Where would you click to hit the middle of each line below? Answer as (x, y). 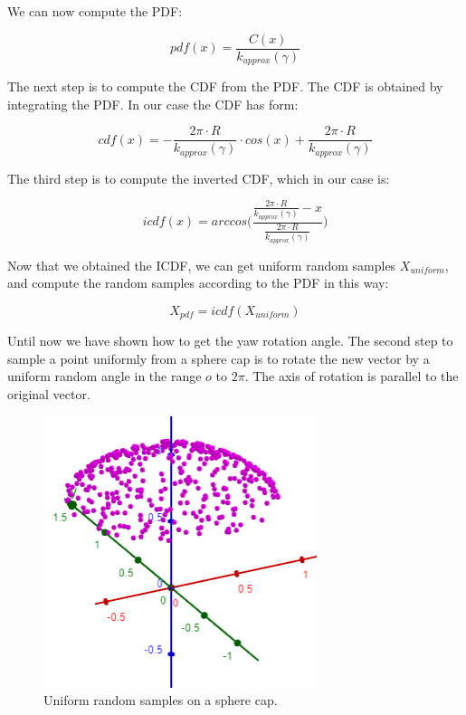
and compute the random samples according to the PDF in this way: (198, 283)
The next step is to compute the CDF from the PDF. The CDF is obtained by (225, 86)
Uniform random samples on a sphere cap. (161, 700)
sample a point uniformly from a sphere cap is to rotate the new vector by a (219, 358)
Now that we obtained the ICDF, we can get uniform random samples (202, 265)
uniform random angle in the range (105, 376)
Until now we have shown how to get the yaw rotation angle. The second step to (230, 341)
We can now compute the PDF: (95, 11)
